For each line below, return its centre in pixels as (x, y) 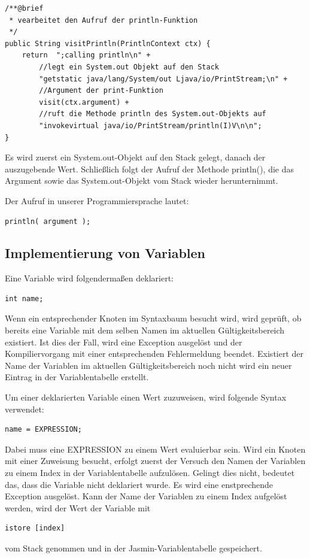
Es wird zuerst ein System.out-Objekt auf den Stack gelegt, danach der (135, 157)
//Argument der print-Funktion (101, 91)
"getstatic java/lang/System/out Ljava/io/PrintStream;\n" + (163, 79)
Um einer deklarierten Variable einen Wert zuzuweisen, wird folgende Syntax (146, 397)
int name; (24, 298)
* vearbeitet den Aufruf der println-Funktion (104, 20)
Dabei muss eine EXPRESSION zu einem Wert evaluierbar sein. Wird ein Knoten (155, 449)
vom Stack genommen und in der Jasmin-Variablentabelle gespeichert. (133, 548)
